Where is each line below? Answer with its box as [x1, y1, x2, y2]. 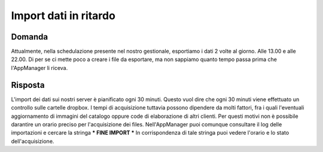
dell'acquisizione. [11, 138, 54, 145]
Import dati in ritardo [11, 9, 116, 22]
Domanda [11, 32, 48, 42]
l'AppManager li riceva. [11, 64, 68, 71]
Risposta [11, 80, 45, 90]
